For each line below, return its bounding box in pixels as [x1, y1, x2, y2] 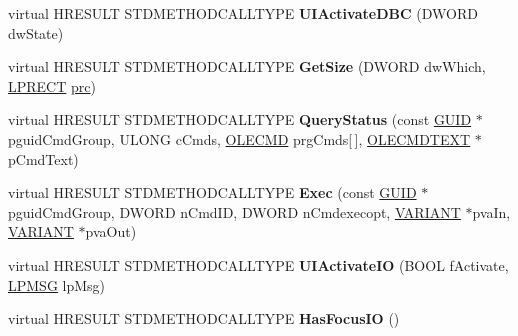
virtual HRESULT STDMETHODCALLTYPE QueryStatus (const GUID [8, 109, 472, 130]
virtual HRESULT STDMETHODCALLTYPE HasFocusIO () [8, 308, 400, 329]
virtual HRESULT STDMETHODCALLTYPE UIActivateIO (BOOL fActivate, [8, 254, 509, 275]
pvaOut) [85, 221, 137, 242]
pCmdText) [8, 148, 79, 169]
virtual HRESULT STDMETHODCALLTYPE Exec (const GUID [8, 182, 417, 203]
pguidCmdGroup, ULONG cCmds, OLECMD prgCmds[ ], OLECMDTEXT [8, 128, 471, 149]
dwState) [8, 22, 64, 43]
